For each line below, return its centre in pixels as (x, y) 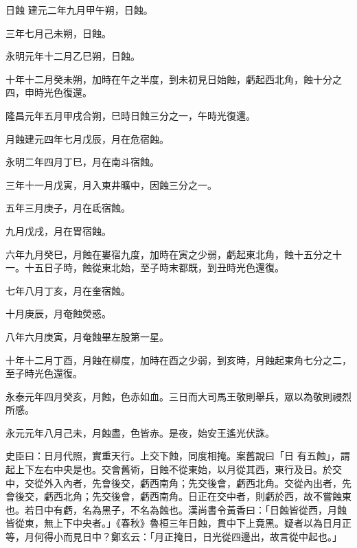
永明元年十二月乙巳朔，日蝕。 (73, 56)
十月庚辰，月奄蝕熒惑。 (58, 313)
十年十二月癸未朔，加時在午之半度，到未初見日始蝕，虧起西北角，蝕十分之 (174, 79)
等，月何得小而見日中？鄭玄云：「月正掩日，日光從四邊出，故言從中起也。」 (174, 537)
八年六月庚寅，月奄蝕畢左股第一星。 (87, 336)
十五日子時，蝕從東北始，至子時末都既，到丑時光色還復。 (154, 267)
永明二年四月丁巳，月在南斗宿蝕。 (82, 162)
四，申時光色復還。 (49, 92)
